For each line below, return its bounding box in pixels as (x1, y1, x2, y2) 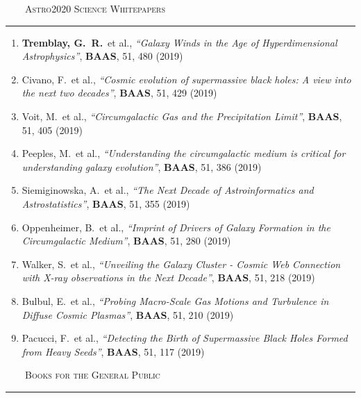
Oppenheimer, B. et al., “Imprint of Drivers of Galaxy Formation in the (22, 219, 330, 234)
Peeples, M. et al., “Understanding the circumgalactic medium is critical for (22, 146, 346, 160)
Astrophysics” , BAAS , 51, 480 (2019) (22, 49, 183, 63)
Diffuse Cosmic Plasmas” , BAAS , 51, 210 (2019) (22, 307, 234, 322)
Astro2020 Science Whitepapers (24, 1, 165, 15)
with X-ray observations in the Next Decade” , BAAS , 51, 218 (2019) (22, 270, 315, 285)
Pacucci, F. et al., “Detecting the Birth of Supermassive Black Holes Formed (22, 331, 348, 345)
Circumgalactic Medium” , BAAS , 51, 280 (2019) (22, 233, 231, 248)
